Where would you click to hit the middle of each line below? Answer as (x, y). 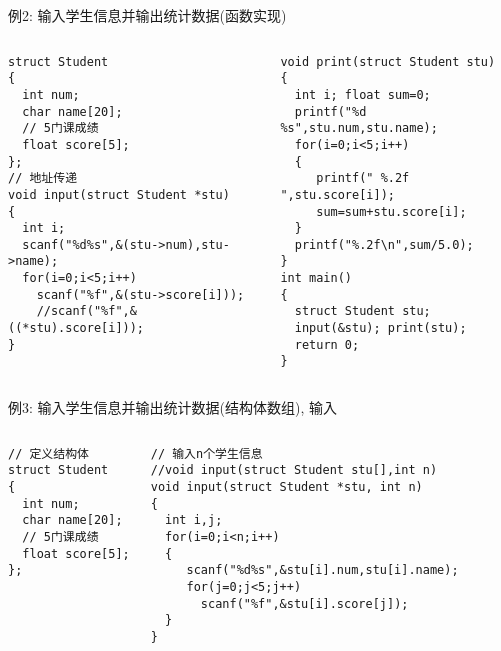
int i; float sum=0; (362, 94)
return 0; (327, 344)
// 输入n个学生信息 (206, 453)
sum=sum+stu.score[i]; (391, 211)
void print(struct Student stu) (388, 61)
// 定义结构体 (48, 453)
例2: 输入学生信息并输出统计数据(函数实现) (147, 15)
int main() (316, 278)
